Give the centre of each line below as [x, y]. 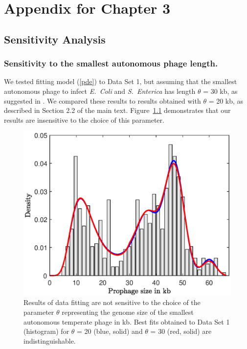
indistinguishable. [50, 340]
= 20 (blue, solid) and [110, 331]
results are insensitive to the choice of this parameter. [84, 120]
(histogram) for [46, 331]
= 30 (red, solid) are [181, 331]
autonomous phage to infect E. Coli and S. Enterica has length [100, 91]
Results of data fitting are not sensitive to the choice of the [112, 302]
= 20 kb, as [226, 100]
